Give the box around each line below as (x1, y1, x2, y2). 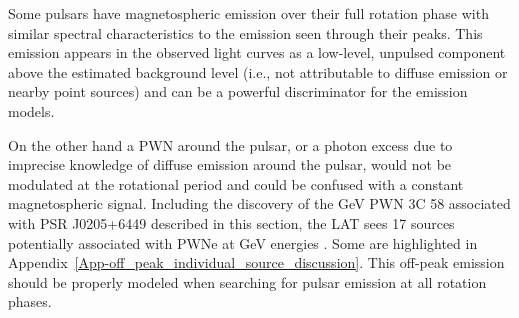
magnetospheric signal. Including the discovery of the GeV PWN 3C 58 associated (8, 193, 511, 214)
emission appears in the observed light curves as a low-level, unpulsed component (8, 42, 506, 63)
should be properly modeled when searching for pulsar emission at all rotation (8, 271, 487, 292)
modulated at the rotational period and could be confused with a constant (8, 173, 464, 194)
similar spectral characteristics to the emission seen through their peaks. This (8, 22, 483, 43)
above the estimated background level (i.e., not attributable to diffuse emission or (8, 61, 508, 82)
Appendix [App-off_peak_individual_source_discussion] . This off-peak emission (8, 252, 505, 273)
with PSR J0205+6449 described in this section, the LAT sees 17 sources (8, 212, 455, 233)
